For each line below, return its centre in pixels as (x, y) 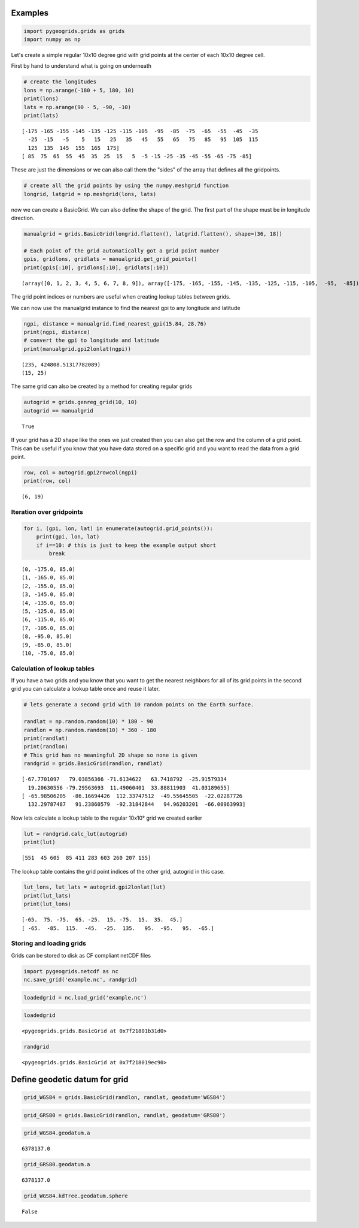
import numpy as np (52, 39)
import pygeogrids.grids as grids (74, 31)
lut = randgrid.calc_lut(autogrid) (76, 834)
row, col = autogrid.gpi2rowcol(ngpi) (80, 472)
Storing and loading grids (49, 943)
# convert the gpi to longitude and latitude (92, 341)
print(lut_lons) (48, 904)
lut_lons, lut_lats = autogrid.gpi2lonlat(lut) (95, 887)
